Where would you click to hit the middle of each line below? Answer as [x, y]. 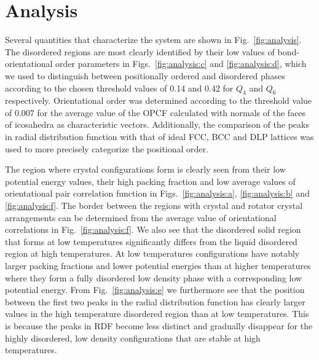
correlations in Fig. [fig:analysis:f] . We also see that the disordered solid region [153, 229]
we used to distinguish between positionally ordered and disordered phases [145, 75]
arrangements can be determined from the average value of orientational [141, 217]
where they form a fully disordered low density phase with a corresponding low [154, 277]
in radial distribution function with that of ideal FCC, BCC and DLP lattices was [159, 137]
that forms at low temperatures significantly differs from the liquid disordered [151, 241]
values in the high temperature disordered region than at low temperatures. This [157, 314]
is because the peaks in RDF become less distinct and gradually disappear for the [159, 325]
